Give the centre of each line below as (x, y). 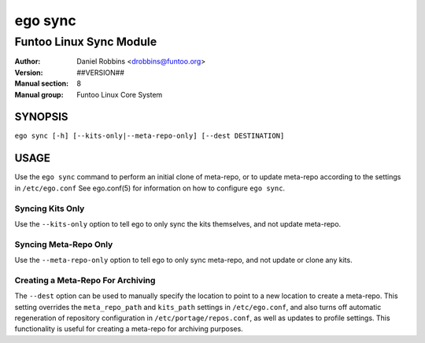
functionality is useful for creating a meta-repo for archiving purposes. (129, 329)
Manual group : (39, 94)
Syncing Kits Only (50, 208)
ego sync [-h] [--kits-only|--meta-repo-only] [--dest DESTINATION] (150, 136)
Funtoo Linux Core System (120, 94)
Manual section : (42, 83)
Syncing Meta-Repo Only (64, 244)
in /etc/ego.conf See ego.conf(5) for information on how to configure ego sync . (150, 188)
